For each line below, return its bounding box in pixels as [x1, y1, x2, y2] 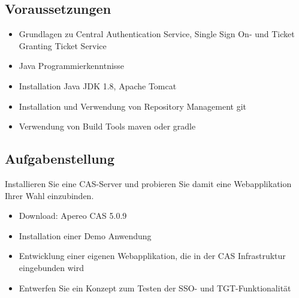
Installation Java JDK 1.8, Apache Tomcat [19, 79, 177, 92]
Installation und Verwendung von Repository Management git [19, 100, 247, 112]
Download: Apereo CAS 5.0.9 [19, 209, 127, 222]
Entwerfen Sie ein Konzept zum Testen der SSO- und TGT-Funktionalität [19, 281, 291, 294]
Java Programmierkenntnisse [19, 59, 125, 72]
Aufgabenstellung [5, 149, 115, 168]
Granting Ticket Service [19, 39, 107, 52]
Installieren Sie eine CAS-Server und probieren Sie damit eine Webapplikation [5, 177, 292, 189]
